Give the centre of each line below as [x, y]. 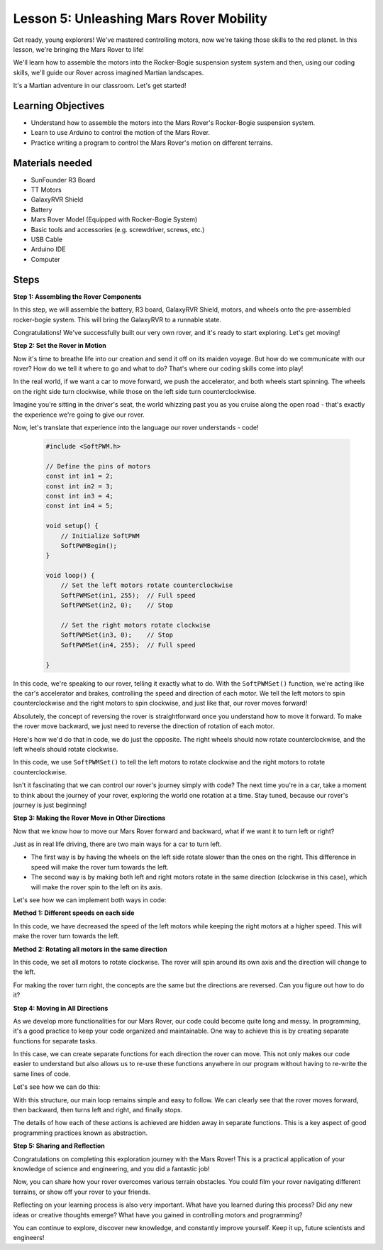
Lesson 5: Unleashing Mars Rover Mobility [140, 18]
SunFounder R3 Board [63, 180]
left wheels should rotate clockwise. [66, 749]
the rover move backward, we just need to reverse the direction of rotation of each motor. [144, 726]
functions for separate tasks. [55, 1041]
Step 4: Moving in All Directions [61, 1008]
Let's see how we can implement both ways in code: [90, 900]
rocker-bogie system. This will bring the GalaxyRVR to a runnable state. [117, 319]
